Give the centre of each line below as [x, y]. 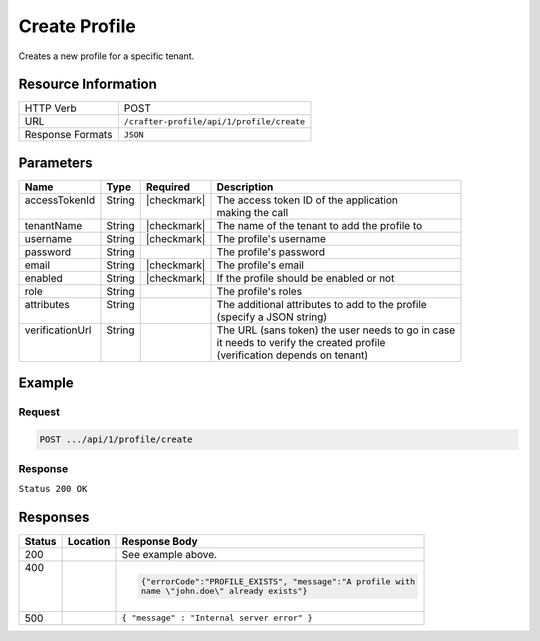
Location [89, 541]
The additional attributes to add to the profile [321, 304]
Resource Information [87, 84]
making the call [252, 212]
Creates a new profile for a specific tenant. [106, 56]
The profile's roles [259, 291]
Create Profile [77, 26]
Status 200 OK [53, 488]
